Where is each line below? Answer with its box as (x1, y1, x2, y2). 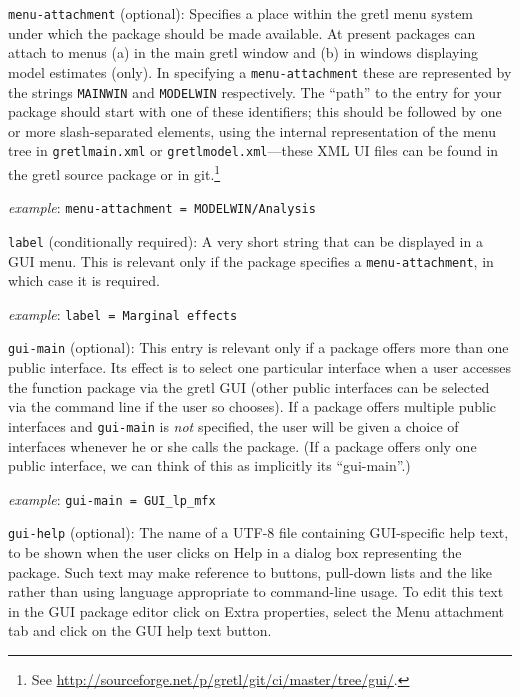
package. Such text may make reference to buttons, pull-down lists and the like (8, 561, 493, 582)
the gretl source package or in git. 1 (8, 161, 221, 184)
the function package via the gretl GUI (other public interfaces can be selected (8, 376, 490, 397)
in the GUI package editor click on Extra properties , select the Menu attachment (8, 600, 505, 621)
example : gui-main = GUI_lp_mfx (8, 488, 216, 509)
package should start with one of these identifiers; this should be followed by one (8, 101, 502, 122)
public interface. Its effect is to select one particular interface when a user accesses (8, 357, 512, 378)
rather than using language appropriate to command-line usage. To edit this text (8, 581, 504, 602)
